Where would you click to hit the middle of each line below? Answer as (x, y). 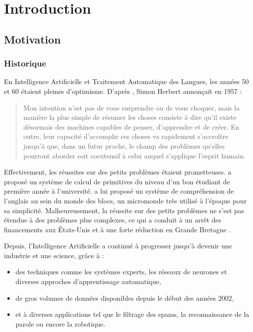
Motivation (32, 39)
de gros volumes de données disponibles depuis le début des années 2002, (125, 298)
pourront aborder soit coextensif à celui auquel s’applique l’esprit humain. (134, 155)
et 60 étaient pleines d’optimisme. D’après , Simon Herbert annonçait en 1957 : (123, 91)
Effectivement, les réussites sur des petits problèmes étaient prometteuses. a (118, 172)
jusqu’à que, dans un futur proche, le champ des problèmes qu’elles (124, 145)
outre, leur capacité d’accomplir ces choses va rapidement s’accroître (126, 136)
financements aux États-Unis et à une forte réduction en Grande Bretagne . (117, 229)
